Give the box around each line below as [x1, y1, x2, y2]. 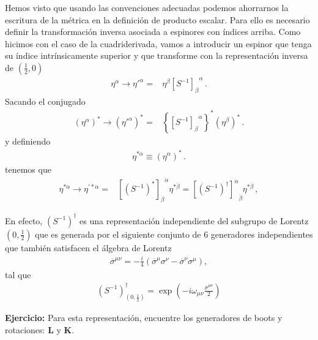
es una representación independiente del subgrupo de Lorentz [79, 214, 309, 227]
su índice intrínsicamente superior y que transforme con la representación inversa [5, 49, 308, 62]
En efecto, [5, 214, 43, 227]
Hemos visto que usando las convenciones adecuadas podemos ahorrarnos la [5, 1, 289, 13]
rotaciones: [5, 323, 45, 336]
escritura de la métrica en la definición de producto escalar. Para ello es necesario [5, 13, 310, 26]
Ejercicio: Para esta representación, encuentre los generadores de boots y [5, 311, 283, 324]
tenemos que [5, 162, 51, 175]
